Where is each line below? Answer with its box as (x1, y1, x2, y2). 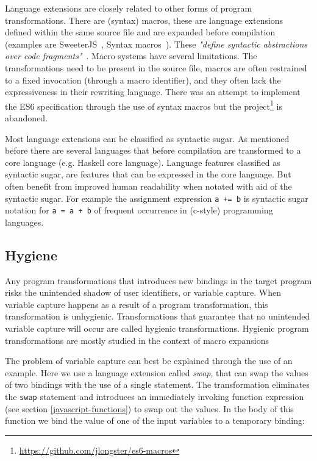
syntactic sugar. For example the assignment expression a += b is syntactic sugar (5, 191, 308, 204)
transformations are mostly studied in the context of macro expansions (5, 334, 269, 346)
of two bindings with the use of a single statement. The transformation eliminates (5, 378, 310, 391)
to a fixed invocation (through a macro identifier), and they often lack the (5, 73, 281, 86)
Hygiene (5, 245, 57, 264)
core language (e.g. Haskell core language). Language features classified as (5, 155, 280, 168)
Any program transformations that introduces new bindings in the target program (5, 274, 312, 287)
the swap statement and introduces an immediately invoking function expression (5, 390, 304, 403)
